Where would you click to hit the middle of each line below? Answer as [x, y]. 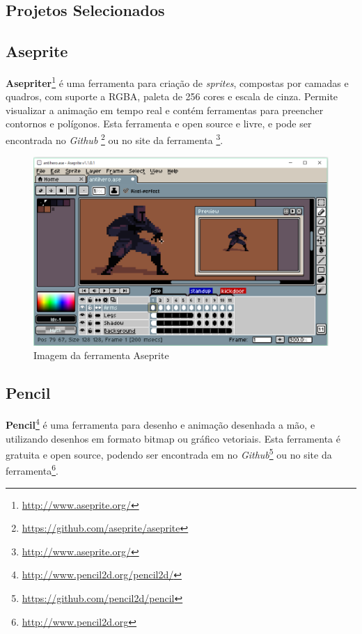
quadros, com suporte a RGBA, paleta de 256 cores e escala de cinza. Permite [172, 96]
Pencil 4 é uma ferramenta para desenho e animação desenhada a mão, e [160, 423]
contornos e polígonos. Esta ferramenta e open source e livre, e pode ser [159, 124]
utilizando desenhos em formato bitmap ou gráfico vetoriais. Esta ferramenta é [173, 438]
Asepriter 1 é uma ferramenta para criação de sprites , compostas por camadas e [177, 81]
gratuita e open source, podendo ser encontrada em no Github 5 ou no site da [169, 453]
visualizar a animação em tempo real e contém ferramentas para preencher [165, 110]
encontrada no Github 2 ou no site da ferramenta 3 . [115, 139]
